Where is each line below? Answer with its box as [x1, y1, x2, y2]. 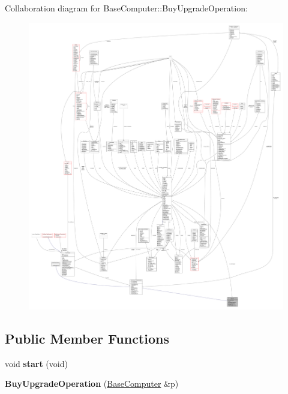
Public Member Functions [5, 329, 169, 347]
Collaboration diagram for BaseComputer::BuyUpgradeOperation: [5, 2, 248, 14]
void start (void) [5, 357, 68, 369]
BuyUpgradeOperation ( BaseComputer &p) [5, 377, 179, 390]
